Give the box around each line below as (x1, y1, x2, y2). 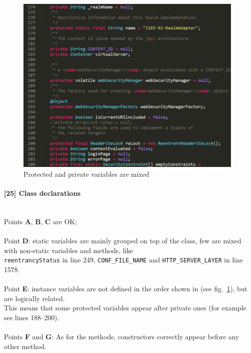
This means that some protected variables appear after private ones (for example (4, 303, 247, 313)
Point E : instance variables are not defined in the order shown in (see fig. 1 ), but (4, 283, 248, 293)
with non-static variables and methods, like (4, 245, 133, 255)
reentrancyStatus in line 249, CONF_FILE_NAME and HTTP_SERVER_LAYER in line (4, 255, 243, 265)
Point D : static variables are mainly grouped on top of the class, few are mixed (4, 235, 242, 245)
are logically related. (4, 293, 65, 303)
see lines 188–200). (4, 312, 59, 322)
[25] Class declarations (4, 188, 81, 198)
